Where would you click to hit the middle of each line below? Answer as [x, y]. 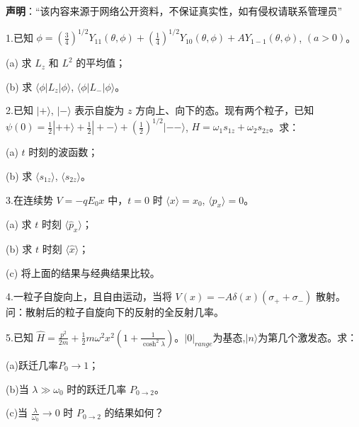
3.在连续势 [29, 199]
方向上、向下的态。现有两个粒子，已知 [225, 110]
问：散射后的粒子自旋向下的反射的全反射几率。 [115, 312]
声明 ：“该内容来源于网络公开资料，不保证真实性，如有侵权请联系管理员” [174, 11]
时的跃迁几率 [97, 388]
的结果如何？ [134, 412]
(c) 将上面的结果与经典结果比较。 [83, 272]
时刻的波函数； [63, 152]
